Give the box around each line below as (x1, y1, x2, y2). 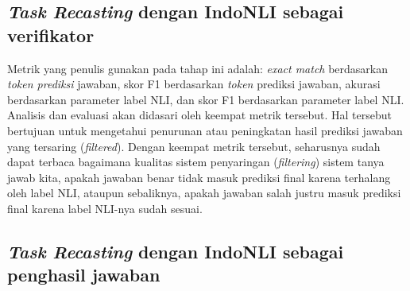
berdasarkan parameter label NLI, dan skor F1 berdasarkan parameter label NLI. (7, 91, 404, 107)
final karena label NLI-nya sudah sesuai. (7, 200, 203, 216)
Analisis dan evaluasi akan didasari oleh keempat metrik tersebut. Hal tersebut (7, 107, 393, 123)
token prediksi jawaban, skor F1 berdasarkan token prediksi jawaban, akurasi (7, 76, 381, 92)
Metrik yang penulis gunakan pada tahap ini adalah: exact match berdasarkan (7, 60, 389, 76)
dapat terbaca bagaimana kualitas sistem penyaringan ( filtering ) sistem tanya (7, 153, 385, 170)
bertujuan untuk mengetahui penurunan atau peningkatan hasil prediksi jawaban (7, 122, 403, 138)
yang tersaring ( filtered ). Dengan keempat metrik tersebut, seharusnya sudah (7, 138, 381, 154)
